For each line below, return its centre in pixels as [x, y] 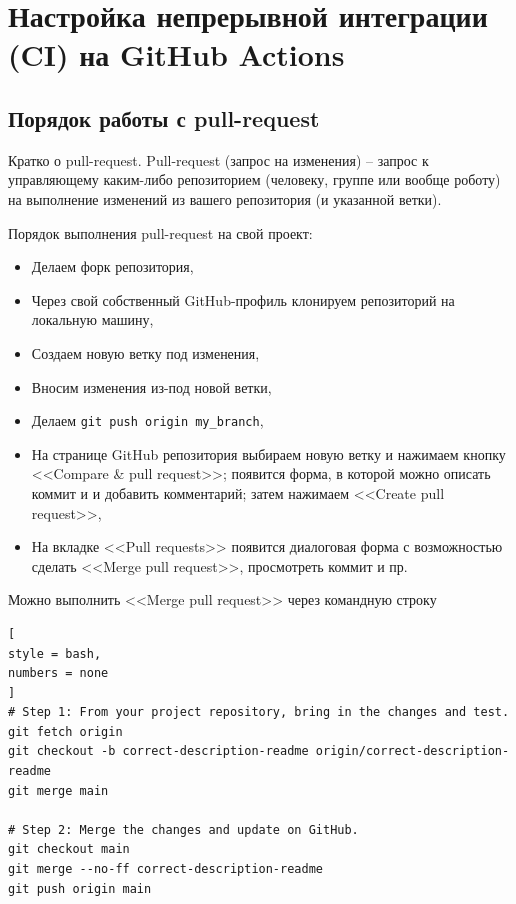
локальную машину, [92, 319]
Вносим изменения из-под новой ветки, [151, 386]
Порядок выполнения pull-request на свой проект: [160, 232]
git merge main [58, 790]
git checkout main [69, 849]
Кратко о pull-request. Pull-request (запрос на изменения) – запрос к [218, 159]
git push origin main [80, 888]
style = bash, [55, 653]
